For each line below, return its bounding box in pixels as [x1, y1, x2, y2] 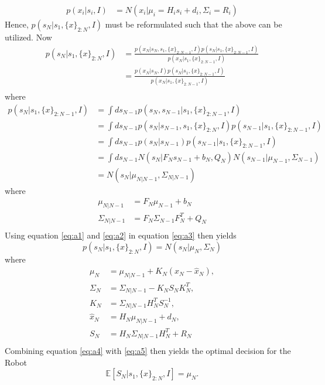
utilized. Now [5, 31, 52, 43]
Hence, [5, 18, 29, 30]
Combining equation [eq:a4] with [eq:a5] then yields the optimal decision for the [5, 345, 291, 357]
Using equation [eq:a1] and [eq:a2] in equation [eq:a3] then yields [5, 229, 237, 241]
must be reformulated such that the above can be [105, 18, 282, 30]
